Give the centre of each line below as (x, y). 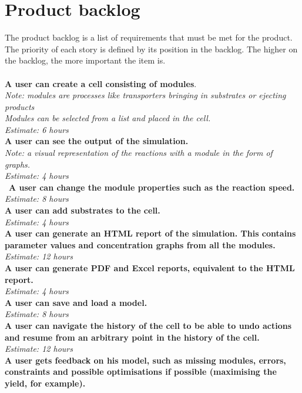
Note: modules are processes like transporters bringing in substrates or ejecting (145, 95)
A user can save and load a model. (76, 302)
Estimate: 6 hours (37, 129)
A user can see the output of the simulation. (97, 141)
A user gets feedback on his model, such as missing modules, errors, (145, 360)
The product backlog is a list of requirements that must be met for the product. (149, 37)
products (20, 106)
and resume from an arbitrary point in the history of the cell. (132, 337)
